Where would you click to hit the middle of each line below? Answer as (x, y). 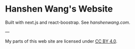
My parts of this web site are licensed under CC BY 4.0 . (61, 41)
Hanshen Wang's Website (59, 9)
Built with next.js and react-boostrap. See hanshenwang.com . (68, 22)
